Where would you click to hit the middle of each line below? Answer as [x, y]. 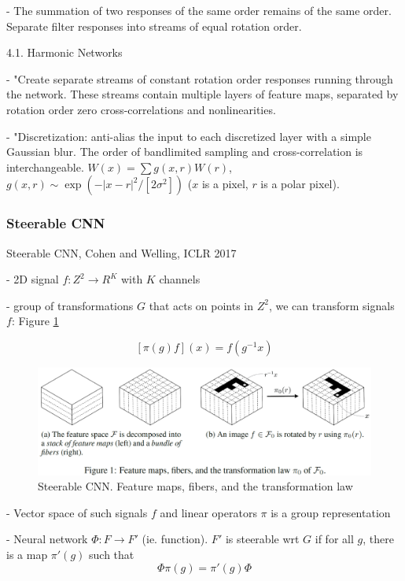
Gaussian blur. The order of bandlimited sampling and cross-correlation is [185, 152]
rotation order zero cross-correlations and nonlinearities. [141, 109]
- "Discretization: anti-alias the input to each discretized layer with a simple [189, 136]
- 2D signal [33, 279]
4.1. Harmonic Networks [64, 52]
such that [112, 554]
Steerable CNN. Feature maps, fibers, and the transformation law [195, 486]
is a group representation [331, 512]
